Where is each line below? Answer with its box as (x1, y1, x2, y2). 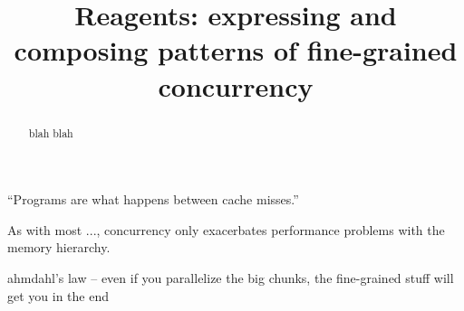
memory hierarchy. (7, 238, 111, 257)
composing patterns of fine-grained (14, 32, 458, 69)
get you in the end (7, 286, 109, 305)
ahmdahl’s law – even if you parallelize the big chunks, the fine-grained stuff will (7, 268, 454, 287)
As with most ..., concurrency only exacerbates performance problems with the (7, 220, 445, 239)
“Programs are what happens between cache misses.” (7, 190, 299, 209)
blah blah (28, 125, 73, 140)
